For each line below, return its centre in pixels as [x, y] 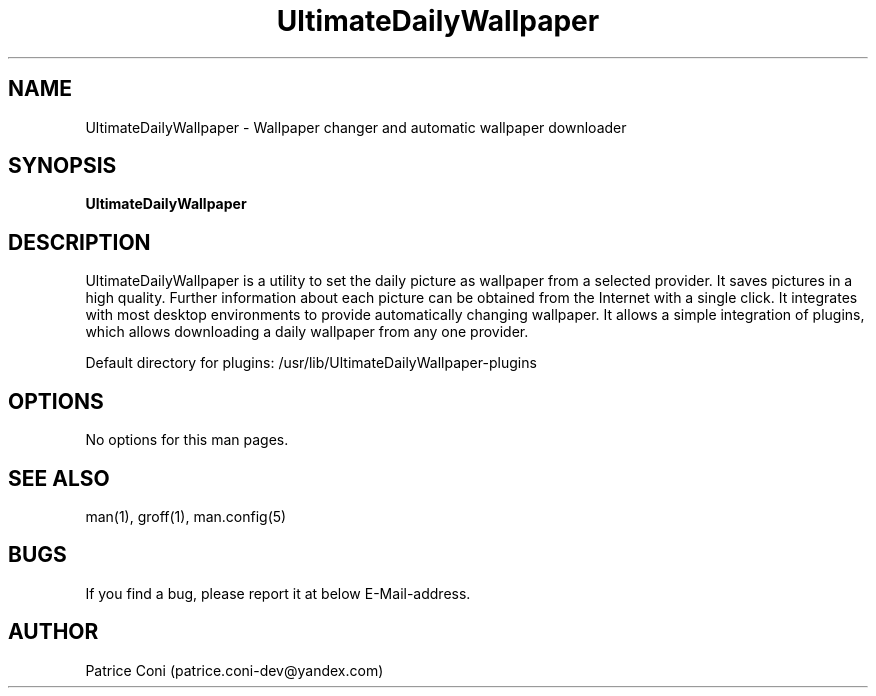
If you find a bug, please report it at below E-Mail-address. [278, 593]
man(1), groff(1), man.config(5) [186, 516]
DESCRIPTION [79, 242]
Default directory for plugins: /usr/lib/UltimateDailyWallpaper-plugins [311, 363]
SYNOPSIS [62, 166]
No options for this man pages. [187, 440]
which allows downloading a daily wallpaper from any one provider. [307, 332]
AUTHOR [53, 632]
